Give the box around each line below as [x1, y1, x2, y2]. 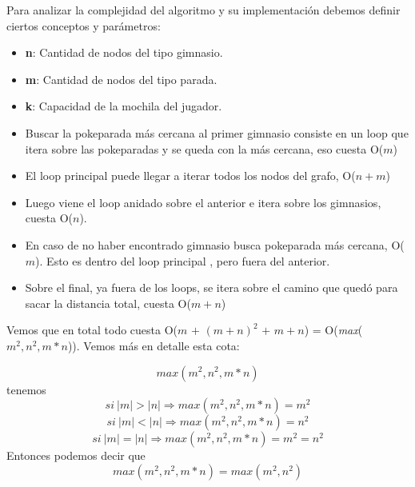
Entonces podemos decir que [6, 447, 146, 464]
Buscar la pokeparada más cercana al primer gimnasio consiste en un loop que [25, 124, 409, 141]
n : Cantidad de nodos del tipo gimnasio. [25, 44, 223, 61]
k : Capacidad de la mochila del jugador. [25, 98, 222, 114]
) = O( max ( [304, 321, 363, 338]
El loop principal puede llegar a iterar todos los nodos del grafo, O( [25, 167, 356, 184]
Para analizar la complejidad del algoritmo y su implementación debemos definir [6, 2, 401, 18]
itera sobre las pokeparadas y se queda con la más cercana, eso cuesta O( [25, 140, 384, 157]
